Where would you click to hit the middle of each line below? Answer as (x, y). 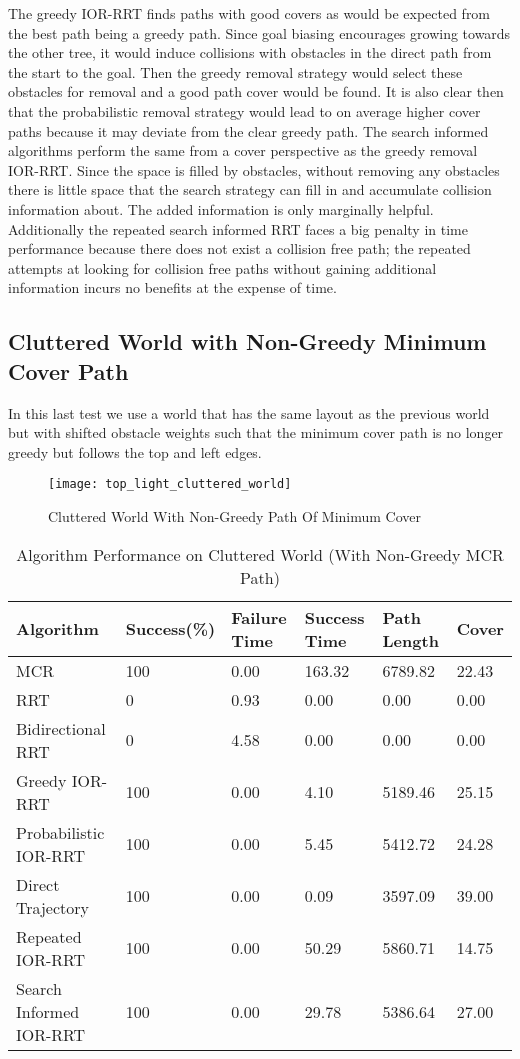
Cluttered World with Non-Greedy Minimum (247, 341)
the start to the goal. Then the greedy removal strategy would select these (235, 71)
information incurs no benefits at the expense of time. (172, 287)
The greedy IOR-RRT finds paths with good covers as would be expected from (249, 13)
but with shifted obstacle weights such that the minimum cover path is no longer (256, 432)
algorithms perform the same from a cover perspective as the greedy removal (243, 150)
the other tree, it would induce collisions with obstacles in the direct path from (250, 52)
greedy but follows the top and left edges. (135, 451)
